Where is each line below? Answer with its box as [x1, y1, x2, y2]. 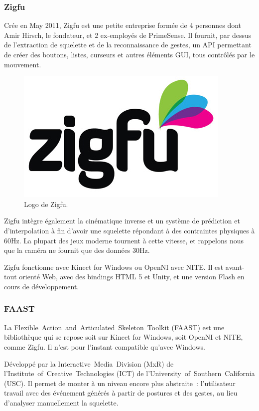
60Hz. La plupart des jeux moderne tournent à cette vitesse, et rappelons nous [4, 235, 244, 245]
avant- [225, 261, 245, 272]
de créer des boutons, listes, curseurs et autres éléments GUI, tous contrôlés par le [4, 49, 255, 59]
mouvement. [4, 59, 41, 69]
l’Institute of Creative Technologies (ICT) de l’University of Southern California [4, 368, 255, 379]
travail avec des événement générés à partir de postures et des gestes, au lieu [4, 388, 238, 398]
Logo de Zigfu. [24, 199, 68, 209]
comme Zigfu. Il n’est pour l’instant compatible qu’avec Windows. [4, 341, 205, 352]
